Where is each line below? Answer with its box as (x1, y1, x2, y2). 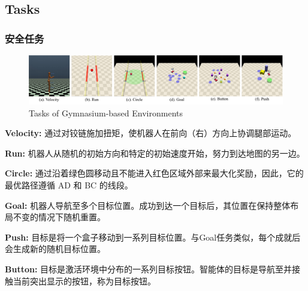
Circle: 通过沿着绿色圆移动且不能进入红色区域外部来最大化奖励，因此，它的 (5, 167, 304, 179)
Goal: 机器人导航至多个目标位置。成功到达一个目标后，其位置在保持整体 (5, 199, 291, 211)
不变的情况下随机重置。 (13, 211, 105, 223)
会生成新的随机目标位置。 (5, 242, 105, 255)
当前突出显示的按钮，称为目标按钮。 (13, 274, 156, 287)
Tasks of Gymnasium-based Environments (29, 106, 183, 119)
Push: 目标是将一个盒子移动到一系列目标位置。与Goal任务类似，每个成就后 (5, 230, 301, 243)
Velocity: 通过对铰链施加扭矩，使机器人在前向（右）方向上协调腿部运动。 (5, 127, 297, 139)
